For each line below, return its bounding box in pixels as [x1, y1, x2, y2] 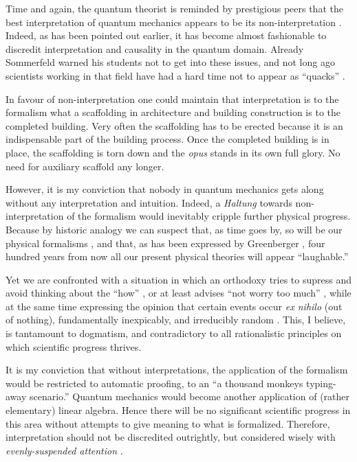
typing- [306, 376, 336, 390]
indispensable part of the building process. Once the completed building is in [6, 132, 329, 146]
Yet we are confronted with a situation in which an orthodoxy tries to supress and [6, 272, 352, 286]
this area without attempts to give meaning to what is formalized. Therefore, [6, 416, 330, 430]
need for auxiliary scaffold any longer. [6, 159, 164, 173]
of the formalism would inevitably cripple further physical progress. [67, 209, 351, 223]
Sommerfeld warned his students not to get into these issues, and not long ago [6, 55, 335, 69]
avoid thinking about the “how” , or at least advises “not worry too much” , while [6, 286, 351, 300]
